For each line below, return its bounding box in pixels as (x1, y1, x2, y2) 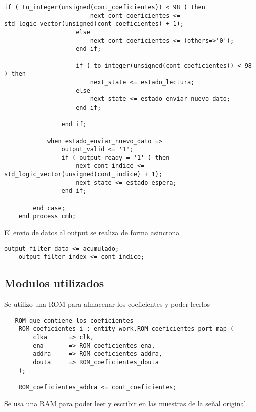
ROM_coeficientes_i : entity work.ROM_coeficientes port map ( (18, 325, 234, 333)
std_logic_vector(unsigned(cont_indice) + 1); (4, 171, 162, 178)
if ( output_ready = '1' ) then (61, 154, 170, 161)
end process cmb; (18, 213, 76, 220)
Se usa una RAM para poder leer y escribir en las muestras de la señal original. (4, 398, 248, 408)
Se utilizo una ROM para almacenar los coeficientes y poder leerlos (4, 299, 210, 310)
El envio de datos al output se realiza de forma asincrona (4, 227, 180, 238)
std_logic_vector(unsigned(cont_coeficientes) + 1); (4, 20, 184, 28)
